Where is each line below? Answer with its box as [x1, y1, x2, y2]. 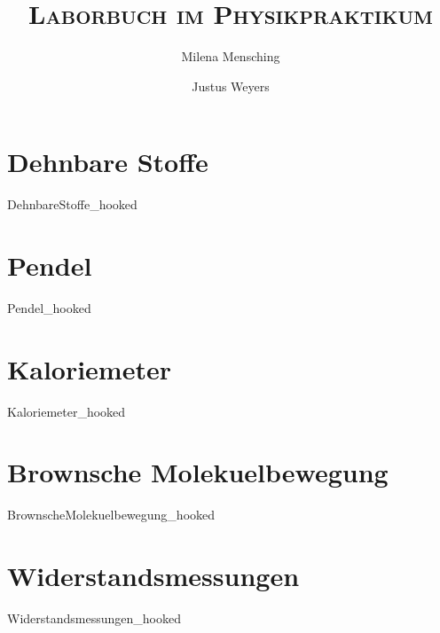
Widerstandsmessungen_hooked [7, 609, 181, 628]
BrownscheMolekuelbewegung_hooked [7, 505, 216, 524]
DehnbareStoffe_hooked [7, 195, 137, 214]
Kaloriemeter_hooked [7, 402, 126, 420]
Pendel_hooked [7, 298, 91, 316]
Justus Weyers [192, 76, 270, 95]
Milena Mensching [181, 47, 280, 66]
